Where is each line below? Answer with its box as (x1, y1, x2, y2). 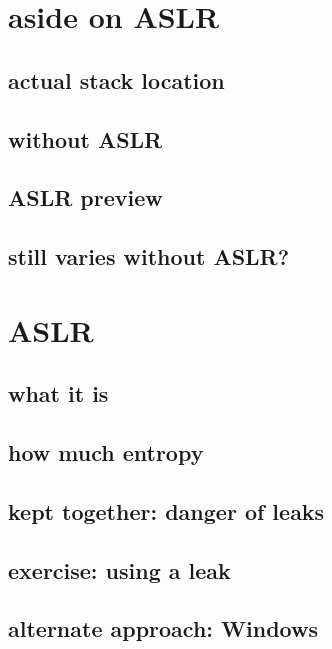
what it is (8, 378, 109, 409)
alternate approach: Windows (8, 613, 318, 644)
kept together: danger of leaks (8, 495, 325, 526)
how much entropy (8, 437, 204, 468)
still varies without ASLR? (8, 241, 290, 272)
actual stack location (8, 64, 225, 95)
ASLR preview (8, 182, 163, 213)
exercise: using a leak (8, 554, 231, 585)
